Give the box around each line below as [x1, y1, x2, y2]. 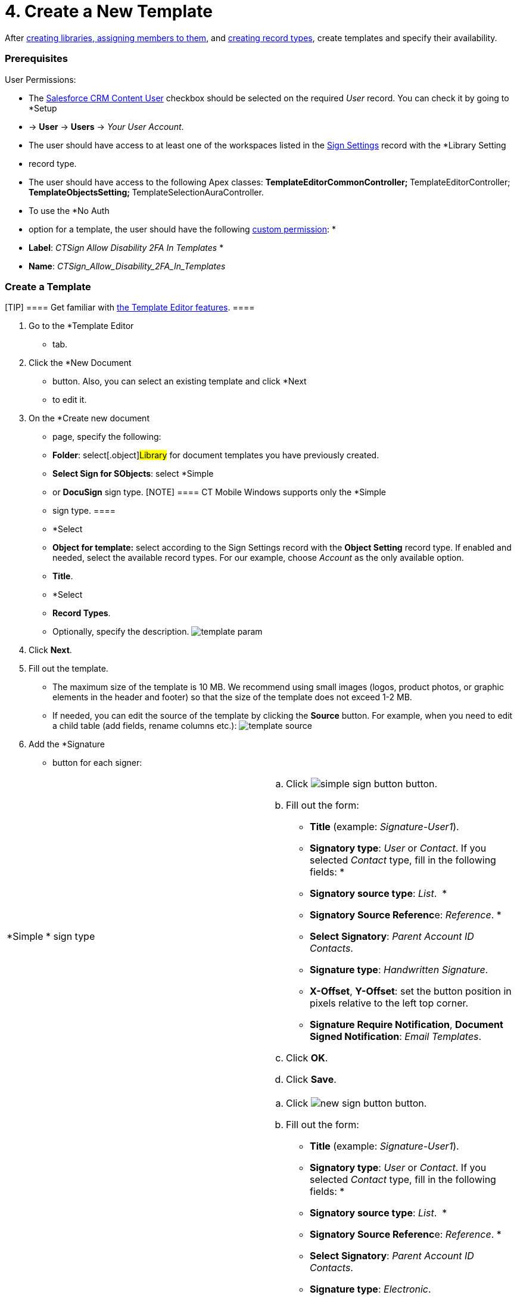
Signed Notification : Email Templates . [310, 1030, 482, 1043]
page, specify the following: [52, 431, 161, 442]
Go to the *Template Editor [29, 321, 134, 331]
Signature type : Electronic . [310, 1283, 431, 1296]
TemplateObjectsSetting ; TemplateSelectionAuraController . [29, 187, 264, 197]
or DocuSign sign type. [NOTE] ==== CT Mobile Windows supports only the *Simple [52, 487, 386, 498]
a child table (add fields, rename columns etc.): [52, 721, 237, 731]
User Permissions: [5, 74, 76, 85]
